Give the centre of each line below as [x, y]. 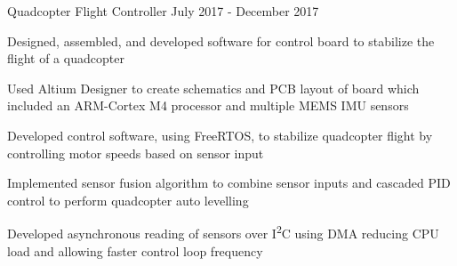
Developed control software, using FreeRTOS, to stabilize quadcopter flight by [220, 135]
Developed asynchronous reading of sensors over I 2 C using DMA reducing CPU [223, 232]
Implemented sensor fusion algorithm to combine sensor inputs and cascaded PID [229, 183]
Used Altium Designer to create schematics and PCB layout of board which [213, 88]
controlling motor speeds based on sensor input [136, 153]
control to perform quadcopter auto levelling [128, 200]
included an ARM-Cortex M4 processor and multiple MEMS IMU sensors [208, 105]
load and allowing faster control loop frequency [135, 250]
